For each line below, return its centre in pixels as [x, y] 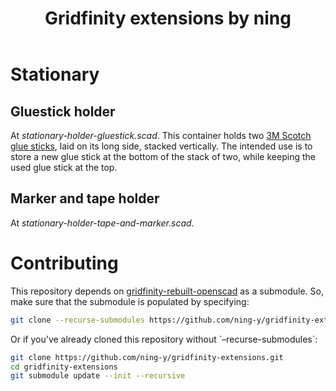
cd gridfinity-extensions [64, 367]
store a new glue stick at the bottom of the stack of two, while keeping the [163, 156]
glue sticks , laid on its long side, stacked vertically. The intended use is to [161, 146]
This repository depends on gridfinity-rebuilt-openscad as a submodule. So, [167, 291]
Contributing [64, 263]
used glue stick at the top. [64, 167]
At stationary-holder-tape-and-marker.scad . [102, 223]
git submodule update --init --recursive [98, 376]
